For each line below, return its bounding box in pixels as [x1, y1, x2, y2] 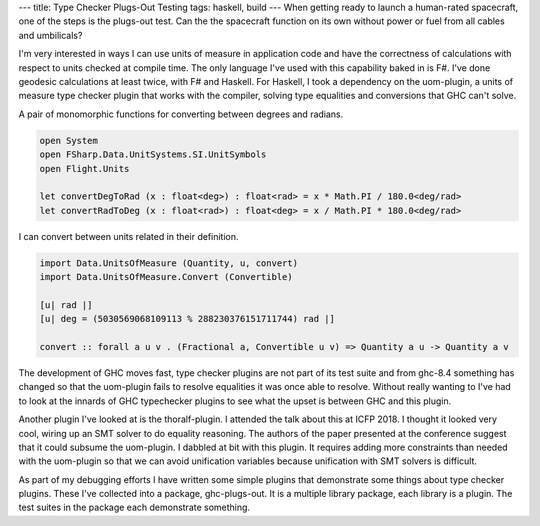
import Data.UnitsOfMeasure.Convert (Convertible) [39, 271, 294, 283]
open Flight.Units [39, 163, 130, 174]
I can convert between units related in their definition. [18, 230, 239, 242]
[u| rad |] [39, 299, 93, 310]
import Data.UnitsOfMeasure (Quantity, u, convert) [39, 257, 299, 269]
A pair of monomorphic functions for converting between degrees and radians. [18, 108, 344, 120]
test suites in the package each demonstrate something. [18, 501, 250, 514]
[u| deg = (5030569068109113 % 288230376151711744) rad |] [39, 313, 335, 325]
